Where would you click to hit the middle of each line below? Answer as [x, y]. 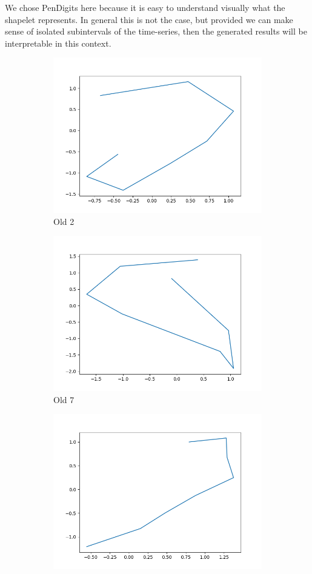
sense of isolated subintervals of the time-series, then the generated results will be [156, 31]
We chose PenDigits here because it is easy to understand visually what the [145, 7]
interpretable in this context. [58, 43]
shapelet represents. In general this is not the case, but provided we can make [149, 19]
